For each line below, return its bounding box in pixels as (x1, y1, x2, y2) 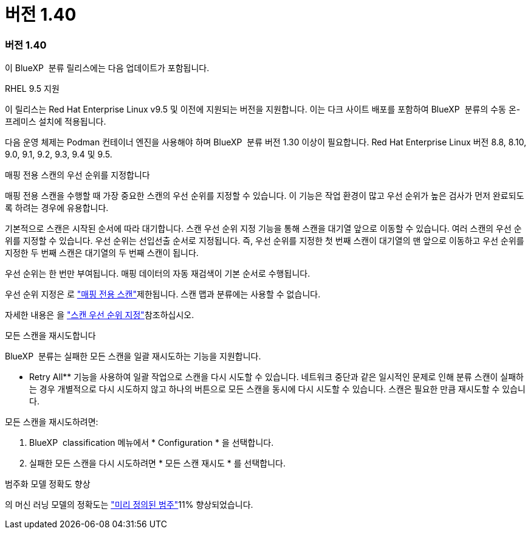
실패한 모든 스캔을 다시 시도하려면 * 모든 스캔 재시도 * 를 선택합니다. (29, 458, 286, 469)
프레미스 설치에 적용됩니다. (5, 116, 106, 127)
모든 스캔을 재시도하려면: (5, 417, 98, 428)
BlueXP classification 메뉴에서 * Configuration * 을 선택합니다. (29, 437, 274, 448)
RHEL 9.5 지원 (5, 83, 60, 94)
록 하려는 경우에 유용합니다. (5, 203, 109, 213)
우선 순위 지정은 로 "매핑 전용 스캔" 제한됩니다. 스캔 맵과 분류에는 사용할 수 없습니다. (5, 289, 321, 300)
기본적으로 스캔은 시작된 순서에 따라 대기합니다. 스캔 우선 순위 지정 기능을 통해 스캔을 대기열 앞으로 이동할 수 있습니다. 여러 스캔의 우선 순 (5, 223, 522, 234)
